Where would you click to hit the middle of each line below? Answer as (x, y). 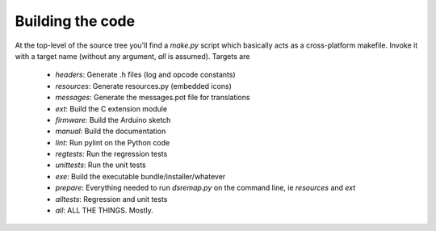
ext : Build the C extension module (111, 108)
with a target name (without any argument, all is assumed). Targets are (132, 56)
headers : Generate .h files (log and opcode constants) (145, 75)
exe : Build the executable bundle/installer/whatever (140, 176)
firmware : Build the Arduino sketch (113, 120)
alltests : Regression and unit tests (111, 199)
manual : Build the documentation (111, 131)
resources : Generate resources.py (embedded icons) (143, 86)
